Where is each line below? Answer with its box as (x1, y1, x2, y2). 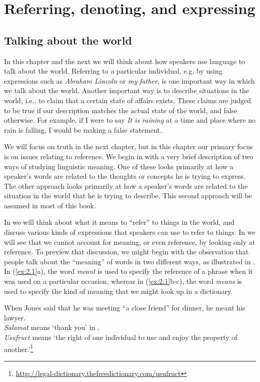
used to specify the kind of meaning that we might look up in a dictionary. (4, 285, 233, 296)
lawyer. (4, 312, 26, 322)
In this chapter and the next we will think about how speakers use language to (4, 56, 245, 66)
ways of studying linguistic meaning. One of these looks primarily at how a (4, 161, 233, 171)
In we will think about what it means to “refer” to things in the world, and (4, 217, 234, 227)
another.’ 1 (4, 342, 33, 354)
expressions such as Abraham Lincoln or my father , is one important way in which (4, 75, 255, 86)
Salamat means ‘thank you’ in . (4, 322, 100, 332)
